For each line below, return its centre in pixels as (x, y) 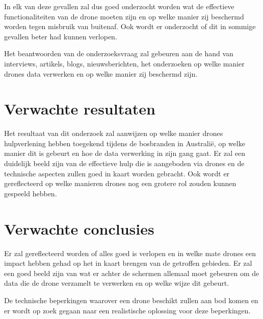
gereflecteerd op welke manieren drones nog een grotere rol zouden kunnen (120, 183)
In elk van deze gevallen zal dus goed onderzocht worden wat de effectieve (119, 6)
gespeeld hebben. (31, 193)
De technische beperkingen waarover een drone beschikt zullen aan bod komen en (131, 300)
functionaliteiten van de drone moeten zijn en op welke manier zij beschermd (124, 16)
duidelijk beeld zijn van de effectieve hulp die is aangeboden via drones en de (124, 163)
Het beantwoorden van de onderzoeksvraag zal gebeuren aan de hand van (119, 53)
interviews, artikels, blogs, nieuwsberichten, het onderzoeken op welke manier (124, 63)
